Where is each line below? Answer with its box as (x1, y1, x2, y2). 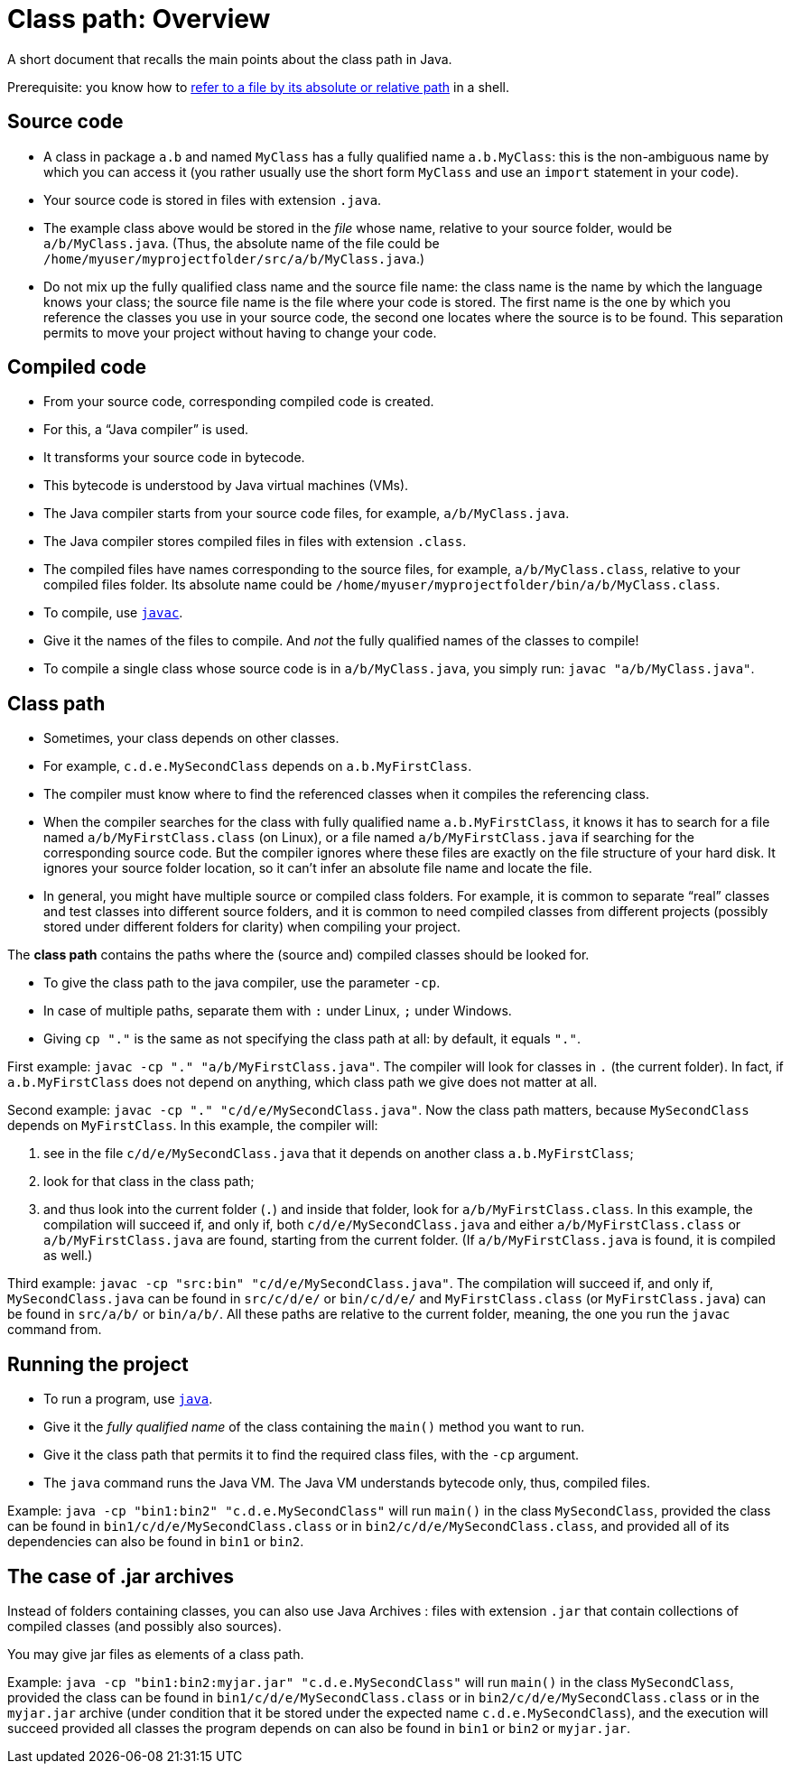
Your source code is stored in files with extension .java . (43, 191, 382, 208)
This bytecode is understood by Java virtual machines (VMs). (43, 478, 409, 494)
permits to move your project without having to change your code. (43, 324, 437, 340)
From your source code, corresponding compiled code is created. (43, 394, 434, 410)
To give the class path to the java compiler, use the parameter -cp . (43, 975, 441, 991)
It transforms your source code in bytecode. (43, 450, 305, 466)
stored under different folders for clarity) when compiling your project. (43, 919, 461, 935)
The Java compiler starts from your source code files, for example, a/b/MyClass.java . (43, 505, 570, 522)
